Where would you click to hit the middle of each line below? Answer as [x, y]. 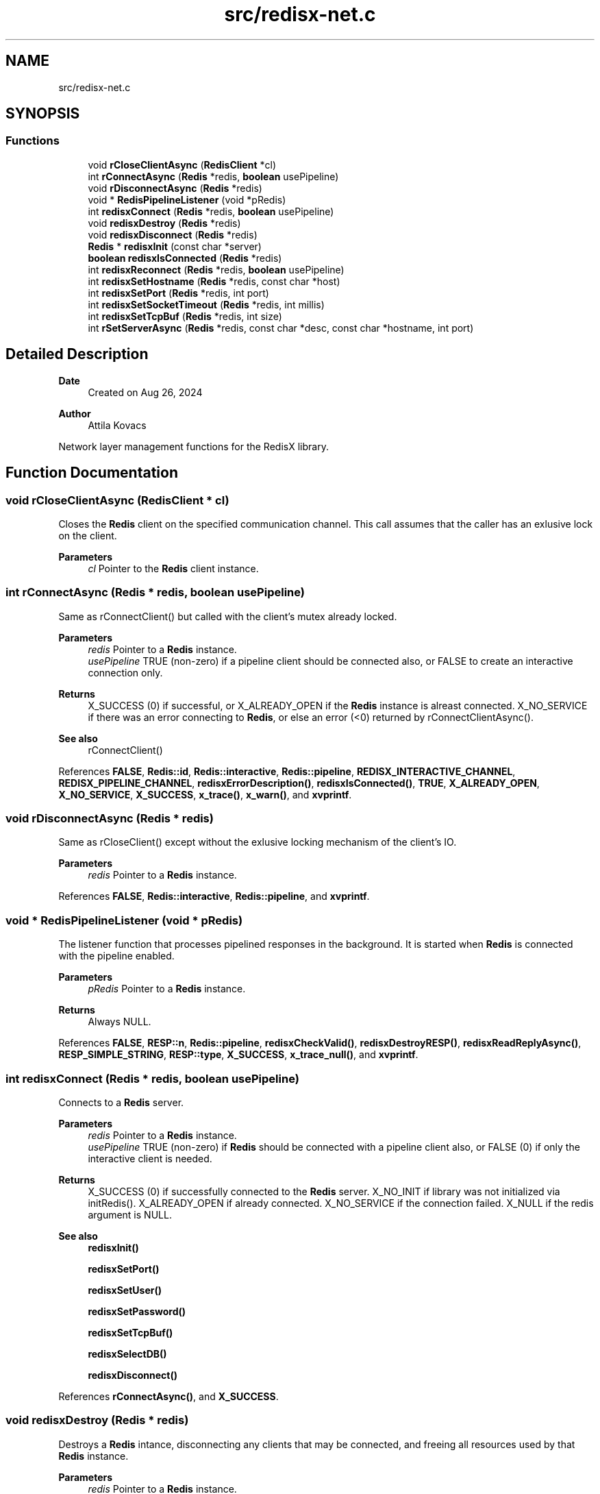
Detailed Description [77, 354]
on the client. [88, 535]
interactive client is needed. [150, 1158]
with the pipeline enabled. [116, 956]
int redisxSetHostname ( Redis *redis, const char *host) [214, 281]
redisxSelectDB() [127, 1354]
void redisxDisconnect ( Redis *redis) [173, 234]
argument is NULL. [130, 1214]
